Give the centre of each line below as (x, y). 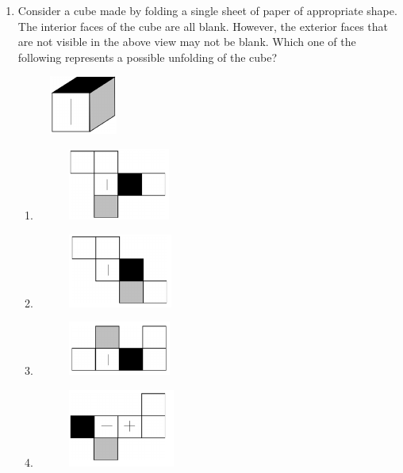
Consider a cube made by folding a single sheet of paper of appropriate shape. (207, 10)
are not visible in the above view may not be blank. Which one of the (187, 42)
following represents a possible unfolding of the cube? (148, 57)
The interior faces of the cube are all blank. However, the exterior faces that (203, 26)
